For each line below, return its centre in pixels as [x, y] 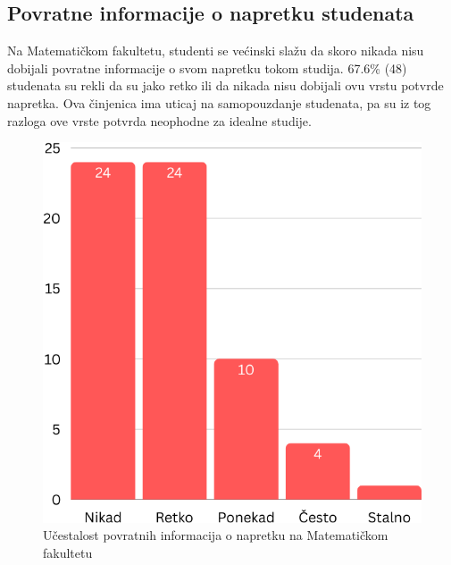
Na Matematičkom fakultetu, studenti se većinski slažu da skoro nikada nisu [216, 51]
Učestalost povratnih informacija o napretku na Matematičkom [216, 535]
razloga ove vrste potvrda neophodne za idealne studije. [159, 120]
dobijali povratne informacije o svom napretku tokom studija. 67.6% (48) [207, 67]
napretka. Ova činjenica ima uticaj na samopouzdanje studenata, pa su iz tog [219, 102]
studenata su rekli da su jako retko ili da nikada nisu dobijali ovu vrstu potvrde [225, 85]
